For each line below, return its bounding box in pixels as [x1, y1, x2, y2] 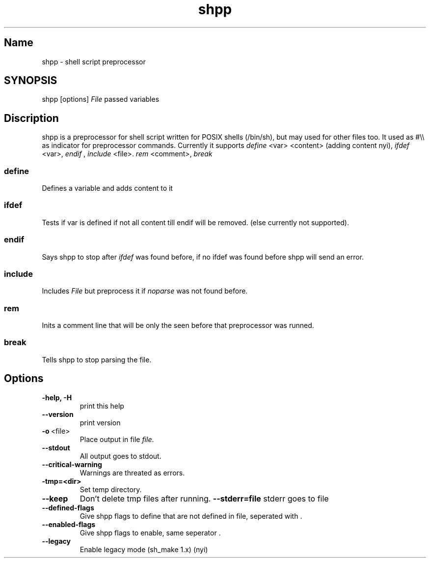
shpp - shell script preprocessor [42, 57, 146, 66]
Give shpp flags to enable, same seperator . [80, 528, 221, 537]
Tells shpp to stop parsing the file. [42, 355, 152, 364]
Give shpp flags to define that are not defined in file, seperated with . [80, 511, 302, 520]
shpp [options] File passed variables [42, 95, 160, 104]
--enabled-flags [42, 520, 96, 529]
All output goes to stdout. [80, 451, 161, 460]
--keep [42, 493, 68, 503]
